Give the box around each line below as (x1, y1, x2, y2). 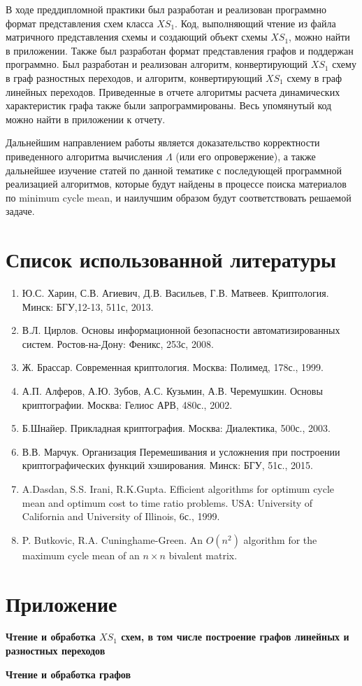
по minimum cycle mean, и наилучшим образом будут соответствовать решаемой (6, 190, 352, 204)
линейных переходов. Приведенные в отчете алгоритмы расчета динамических (6, 84, 340, 99)
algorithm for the (243, 532, 317, 547)
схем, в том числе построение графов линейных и (121, 629, 349, 644)
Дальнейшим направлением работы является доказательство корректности (6, 135, 320, 150)
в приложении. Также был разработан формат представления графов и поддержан (6, 43, 354, 57)
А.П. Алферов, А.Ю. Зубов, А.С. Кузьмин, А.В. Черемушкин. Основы (22, 384, 323, 398)
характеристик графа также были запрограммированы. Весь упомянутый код (6, 98, 332, 113)
